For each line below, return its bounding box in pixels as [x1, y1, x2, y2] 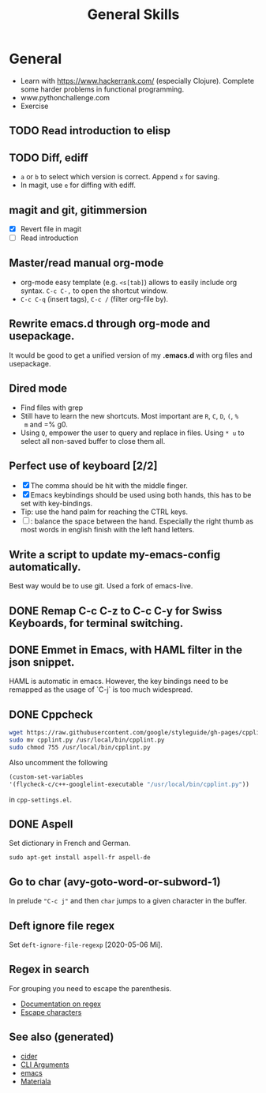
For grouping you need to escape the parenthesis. [9, 983, 172, 993]
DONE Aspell [9, 817, 73, 831]
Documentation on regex [20, 999, 102, 1008]
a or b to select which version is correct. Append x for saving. [20, 172, 220, 182]
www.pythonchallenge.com [20, 92, 110, 102]
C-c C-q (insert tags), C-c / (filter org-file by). [20, 294, 169, 303]
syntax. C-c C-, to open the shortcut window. [20, 286, 168, 295]
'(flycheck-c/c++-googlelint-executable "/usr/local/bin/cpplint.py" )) [9, 780, 249, 788]
